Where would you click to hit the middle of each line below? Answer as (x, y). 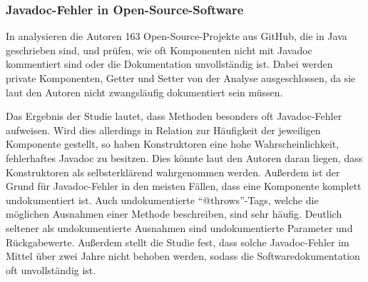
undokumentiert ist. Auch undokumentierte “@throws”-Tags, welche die (162, 200)
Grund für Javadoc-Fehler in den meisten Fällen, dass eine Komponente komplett (184, 186)
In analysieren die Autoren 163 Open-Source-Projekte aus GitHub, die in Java (177, 36)
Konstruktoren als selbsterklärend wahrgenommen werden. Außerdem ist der (173, 172)
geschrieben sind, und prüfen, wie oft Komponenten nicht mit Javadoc (159, 50)
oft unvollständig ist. (51, 270)
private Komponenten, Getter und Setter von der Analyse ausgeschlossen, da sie (181, 78)
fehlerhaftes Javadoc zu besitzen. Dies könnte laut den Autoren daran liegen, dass (184, 157)
